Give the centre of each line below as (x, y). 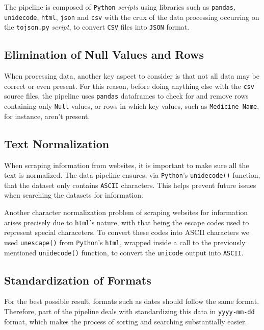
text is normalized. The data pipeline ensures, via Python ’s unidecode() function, (132, 175)
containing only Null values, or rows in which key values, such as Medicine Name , (132, 106)
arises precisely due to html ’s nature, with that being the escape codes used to (127, 222)
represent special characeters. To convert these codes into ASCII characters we (127, 232)
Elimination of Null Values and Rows (104, 54)
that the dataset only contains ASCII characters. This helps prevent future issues (130, 185)
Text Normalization (57, 143)
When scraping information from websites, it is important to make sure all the (127, 165)
